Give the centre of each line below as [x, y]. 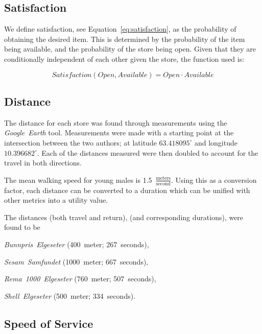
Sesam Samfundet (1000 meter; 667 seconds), [76, 261]
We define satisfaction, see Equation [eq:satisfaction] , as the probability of [120, 29]
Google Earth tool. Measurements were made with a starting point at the [119, 133]
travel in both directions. [43, 163]
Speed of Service [49, 323]
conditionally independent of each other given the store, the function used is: [124, 58]
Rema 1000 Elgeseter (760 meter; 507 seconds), [80, 279]
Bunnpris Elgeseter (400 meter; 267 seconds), [77, 244]
